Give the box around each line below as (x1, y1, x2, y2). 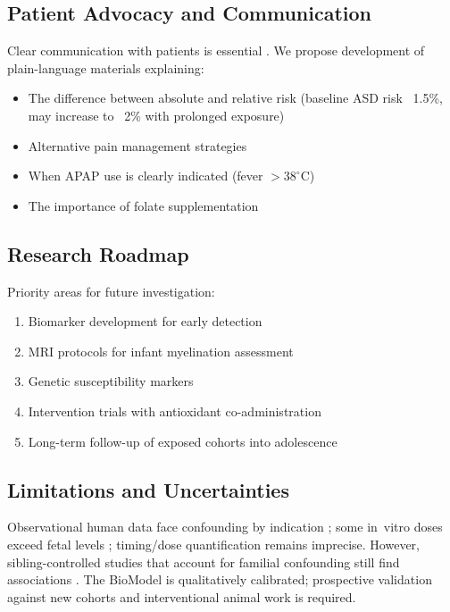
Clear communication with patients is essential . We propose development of (7, 41, 425, 60)
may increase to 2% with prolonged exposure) (28, 105, 285, 124)
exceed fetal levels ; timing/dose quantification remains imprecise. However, (7, 534, 420, 553)
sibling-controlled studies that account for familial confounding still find (7, 552, 400, 571)
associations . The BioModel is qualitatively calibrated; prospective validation (7, 570, 432, 589)
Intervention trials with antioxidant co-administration (28, 401, 321, 420)
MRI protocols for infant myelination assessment (28, 341, 294, 360)
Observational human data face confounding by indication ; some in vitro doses (7, 517, 443, 536)
